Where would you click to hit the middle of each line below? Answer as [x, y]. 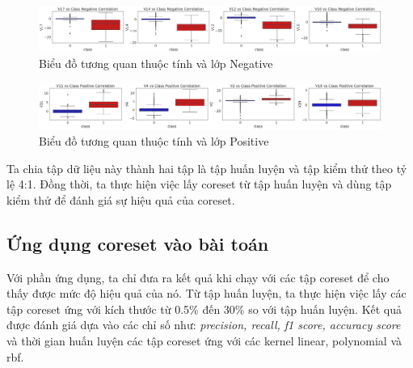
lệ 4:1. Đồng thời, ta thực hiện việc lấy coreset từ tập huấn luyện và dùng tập [199, 184]
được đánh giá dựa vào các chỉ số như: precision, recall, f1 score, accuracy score [204, 325]
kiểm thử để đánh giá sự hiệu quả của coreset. [121, 199]
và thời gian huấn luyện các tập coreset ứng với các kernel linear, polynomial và [204, 341]
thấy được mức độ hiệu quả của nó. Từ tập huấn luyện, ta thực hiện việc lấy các [206, 293]
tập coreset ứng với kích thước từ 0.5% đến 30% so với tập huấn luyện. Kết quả [204, 309]
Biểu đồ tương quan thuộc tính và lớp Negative [156, 63]
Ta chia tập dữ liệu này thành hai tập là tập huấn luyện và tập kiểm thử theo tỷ [207, 168]
